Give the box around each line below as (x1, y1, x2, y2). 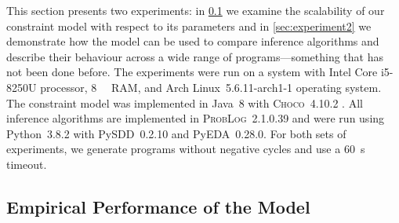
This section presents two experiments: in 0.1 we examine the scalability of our (6, 2, 385, 18)
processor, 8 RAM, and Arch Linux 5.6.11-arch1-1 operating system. (40, 79, 382, 95)
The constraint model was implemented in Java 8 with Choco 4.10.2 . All (6, 94, 363, 111)
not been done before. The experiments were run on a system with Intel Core (6, 64, 378, 80)
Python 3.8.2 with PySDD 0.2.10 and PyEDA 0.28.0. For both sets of (6, 125, 346, 141)
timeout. (6, 155, 47, 172)
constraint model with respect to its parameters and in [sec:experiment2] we (6, 17, 372, 34)
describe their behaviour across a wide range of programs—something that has (6, 48, 384, 64)
